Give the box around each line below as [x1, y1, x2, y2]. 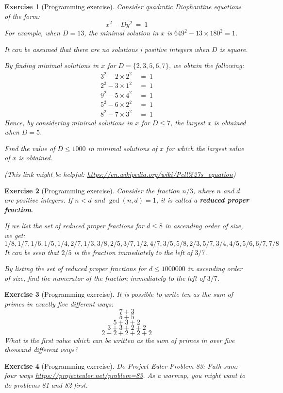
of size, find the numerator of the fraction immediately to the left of [4, 273, 205, 283]
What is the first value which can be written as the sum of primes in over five [4, 335, 235, 345]
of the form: [4, 11, 40, 21]
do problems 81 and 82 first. [4, 379, 88, 390]
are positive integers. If [4, 195, 73, 205]
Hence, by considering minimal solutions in [4, 117, 133, 127]
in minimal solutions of [88, 143, 158, 153]
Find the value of [4, 143, 55, 153]
